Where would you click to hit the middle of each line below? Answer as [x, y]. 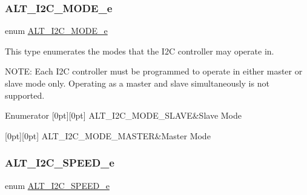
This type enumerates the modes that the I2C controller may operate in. [140, 51]
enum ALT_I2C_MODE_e [56, 31]
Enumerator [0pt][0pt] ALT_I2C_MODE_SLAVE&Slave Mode [123, 115]
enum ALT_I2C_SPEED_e [57, 185]
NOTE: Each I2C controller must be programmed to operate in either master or [154, 71]
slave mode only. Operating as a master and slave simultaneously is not [137, 83]
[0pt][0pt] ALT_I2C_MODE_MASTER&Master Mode [108, 135]
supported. [25, 95]
